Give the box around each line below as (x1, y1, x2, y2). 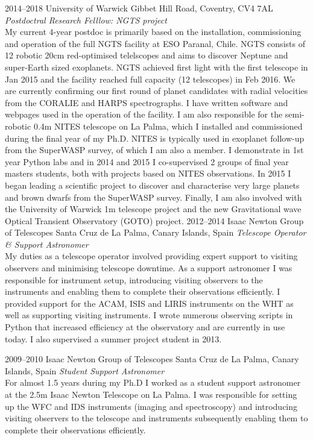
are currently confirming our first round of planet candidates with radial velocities (5, 84, 308, 97)
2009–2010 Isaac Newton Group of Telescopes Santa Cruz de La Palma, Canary (5, 353, 299, 365)
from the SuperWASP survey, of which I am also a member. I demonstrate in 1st (5, 143, 304, 156)
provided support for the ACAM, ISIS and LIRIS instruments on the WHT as (5, 297, 294, 309)
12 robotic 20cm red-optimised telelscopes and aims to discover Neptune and (5, 49, 288, 61)
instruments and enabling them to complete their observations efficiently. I (5, 285, 280, 298)
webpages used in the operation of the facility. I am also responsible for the (5, 108, 283, 121)
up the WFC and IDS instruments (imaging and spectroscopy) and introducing (5, 400, 298, 412)
